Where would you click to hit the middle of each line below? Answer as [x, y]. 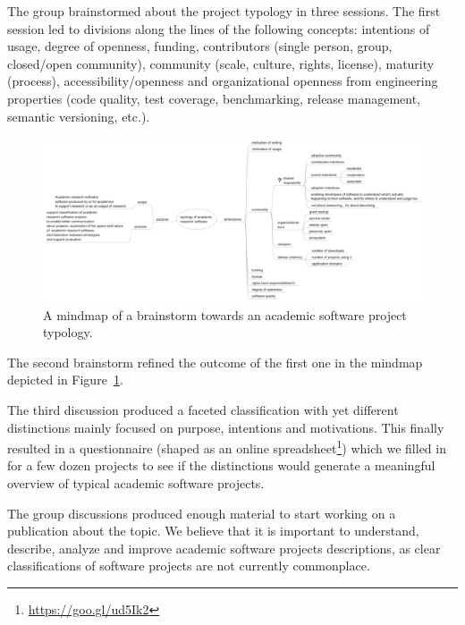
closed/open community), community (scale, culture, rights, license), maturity [221, 63]
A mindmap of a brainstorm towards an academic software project [225, 314]
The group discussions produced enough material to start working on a [202, 513]
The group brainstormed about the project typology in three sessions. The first [224, 11]
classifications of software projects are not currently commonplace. [189, 566]
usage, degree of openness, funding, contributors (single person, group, [200, 46]
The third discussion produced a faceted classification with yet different [203, 409]
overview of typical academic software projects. [136, 483]
